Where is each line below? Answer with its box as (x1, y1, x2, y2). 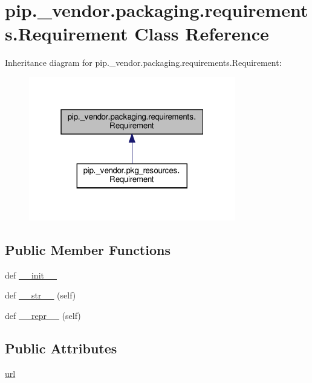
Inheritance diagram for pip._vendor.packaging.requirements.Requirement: (5, 56, 282, 69)
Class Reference (134, 21, 269, 46)
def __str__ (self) (5, 289, 76, 301)
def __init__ (5, 268, 57, 281)
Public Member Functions (5, 240, 171, 259)
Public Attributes (5, 339, 117, 357)
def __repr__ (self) (5, 309, 81, 322)
